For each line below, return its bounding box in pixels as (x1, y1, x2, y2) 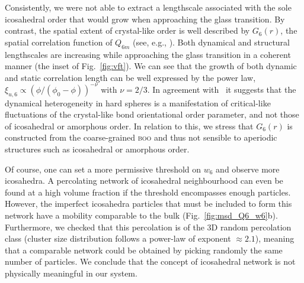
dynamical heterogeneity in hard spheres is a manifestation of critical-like (5, 96, 271, 109)
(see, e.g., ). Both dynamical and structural (133, 35, 290, 48)
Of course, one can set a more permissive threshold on (5, 162, 201, 175)
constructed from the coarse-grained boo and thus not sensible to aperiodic (5, 131, 277, 144)
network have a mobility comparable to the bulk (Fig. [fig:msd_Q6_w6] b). (5, 209, 278, 221)
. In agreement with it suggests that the (147, 83, 296, 95)
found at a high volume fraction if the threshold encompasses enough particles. (5, 186, 291, 198)
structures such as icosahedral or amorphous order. (5, 143, 190, 155)
